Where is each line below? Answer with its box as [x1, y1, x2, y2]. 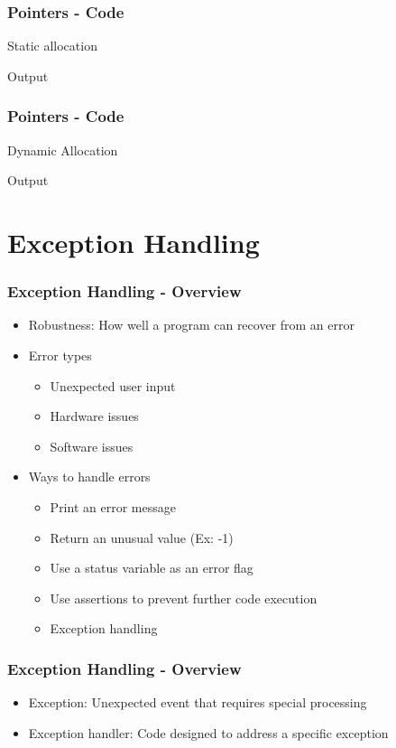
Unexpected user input [50, 376, 176, 395]
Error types [28, 346, 92, 364]
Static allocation [7, 36, 97, 55]
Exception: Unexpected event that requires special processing [28, 693, 367, 712]
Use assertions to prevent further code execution [50, 588, 318, 607]
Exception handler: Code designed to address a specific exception [28, 723, 389, 742]
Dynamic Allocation [7, 140, 118, 159]
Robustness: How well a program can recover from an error [28, 315, 355, 334]
